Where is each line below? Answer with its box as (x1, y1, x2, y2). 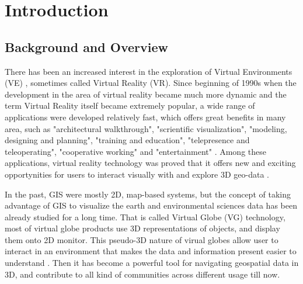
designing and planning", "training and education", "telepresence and (5, 134, 250, 146)
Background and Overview (5, 37, 168, 56)
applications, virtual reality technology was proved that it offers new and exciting (5, 157, 296, 169)
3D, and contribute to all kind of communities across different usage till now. (5, 268, 280, 280)
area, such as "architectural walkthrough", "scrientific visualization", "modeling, (5, 122, 287, 134)
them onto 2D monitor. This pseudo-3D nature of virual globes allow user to (5, 233, 278, 245)
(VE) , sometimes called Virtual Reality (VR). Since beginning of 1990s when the (5, 77, 297, 89)
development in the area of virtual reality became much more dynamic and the (5, 88, 287, 100)
